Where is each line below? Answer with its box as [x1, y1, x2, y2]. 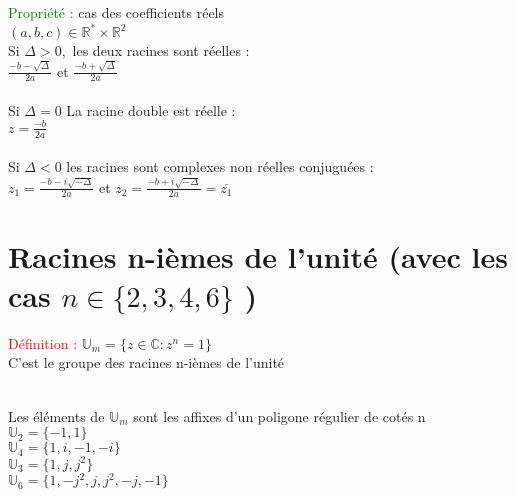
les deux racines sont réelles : [72, 40, 250, 61]
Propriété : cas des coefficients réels [8, 2, 225, 22]
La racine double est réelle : [66, 99, 236, 120]
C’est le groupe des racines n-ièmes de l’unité [8, 352, 285, 373]
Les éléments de [8, 405, 105, 426]
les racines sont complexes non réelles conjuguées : [66, 156, 374, 177]
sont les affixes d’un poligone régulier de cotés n [133, 405, 426, 426]
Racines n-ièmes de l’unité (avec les [8, 235, 508, 276]
